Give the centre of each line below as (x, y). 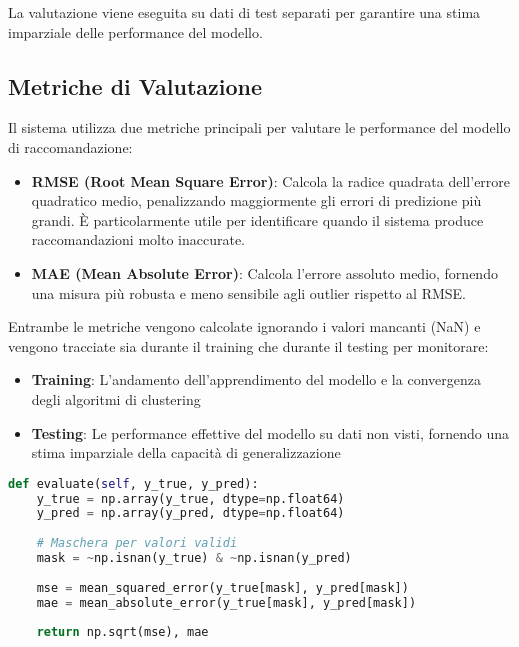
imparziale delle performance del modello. (135, 31)
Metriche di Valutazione (135, 85)
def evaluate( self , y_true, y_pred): (133, 483)
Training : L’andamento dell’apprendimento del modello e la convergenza (256, 379)
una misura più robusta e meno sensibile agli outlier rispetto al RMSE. (248, 292)
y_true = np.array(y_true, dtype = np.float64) (190, 498)
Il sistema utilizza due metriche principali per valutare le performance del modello (259, 127)
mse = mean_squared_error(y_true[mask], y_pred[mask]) (222, 587)
